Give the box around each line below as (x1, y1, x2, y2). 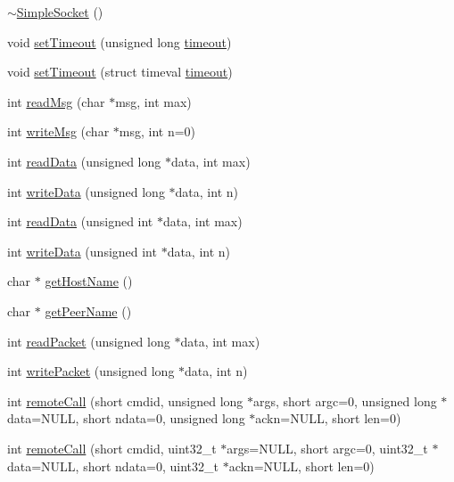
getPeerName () (45, 301, 132, 320)
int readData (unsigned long (7, 151, 161, 170)
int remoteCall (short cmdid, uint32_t (7, 438, 217, 457)
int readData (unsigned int (7, 212, 153, 231)
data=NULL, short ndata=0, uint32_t (7, 456, 219, 475)
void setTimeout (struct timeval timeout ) (7, 62, 233, 81)
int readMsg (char (7, 92, 105, 110)
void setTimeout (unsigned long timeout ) (7, 32, 232, 51)
